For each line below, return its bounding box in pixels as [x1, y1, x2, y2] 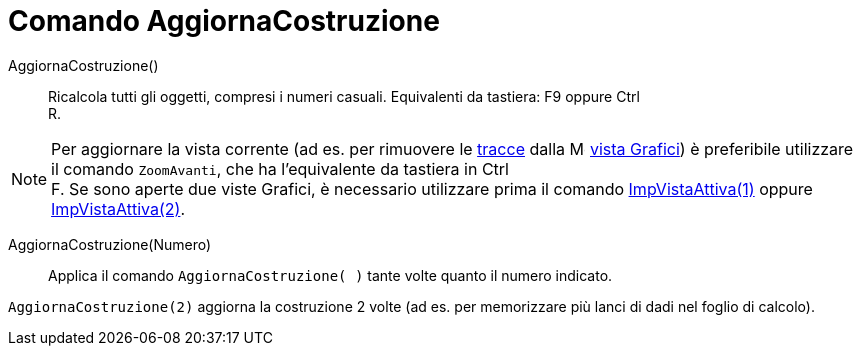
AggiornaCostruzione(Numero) [8, 235, 212, 253]
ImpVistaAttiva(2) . [51, 198, 186, 219]
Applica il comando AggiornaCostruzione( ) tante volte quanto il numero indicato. [48, 266, 613, 284]
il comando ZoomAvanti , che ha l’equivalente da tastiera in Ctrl [51, 158, 509, 179]
